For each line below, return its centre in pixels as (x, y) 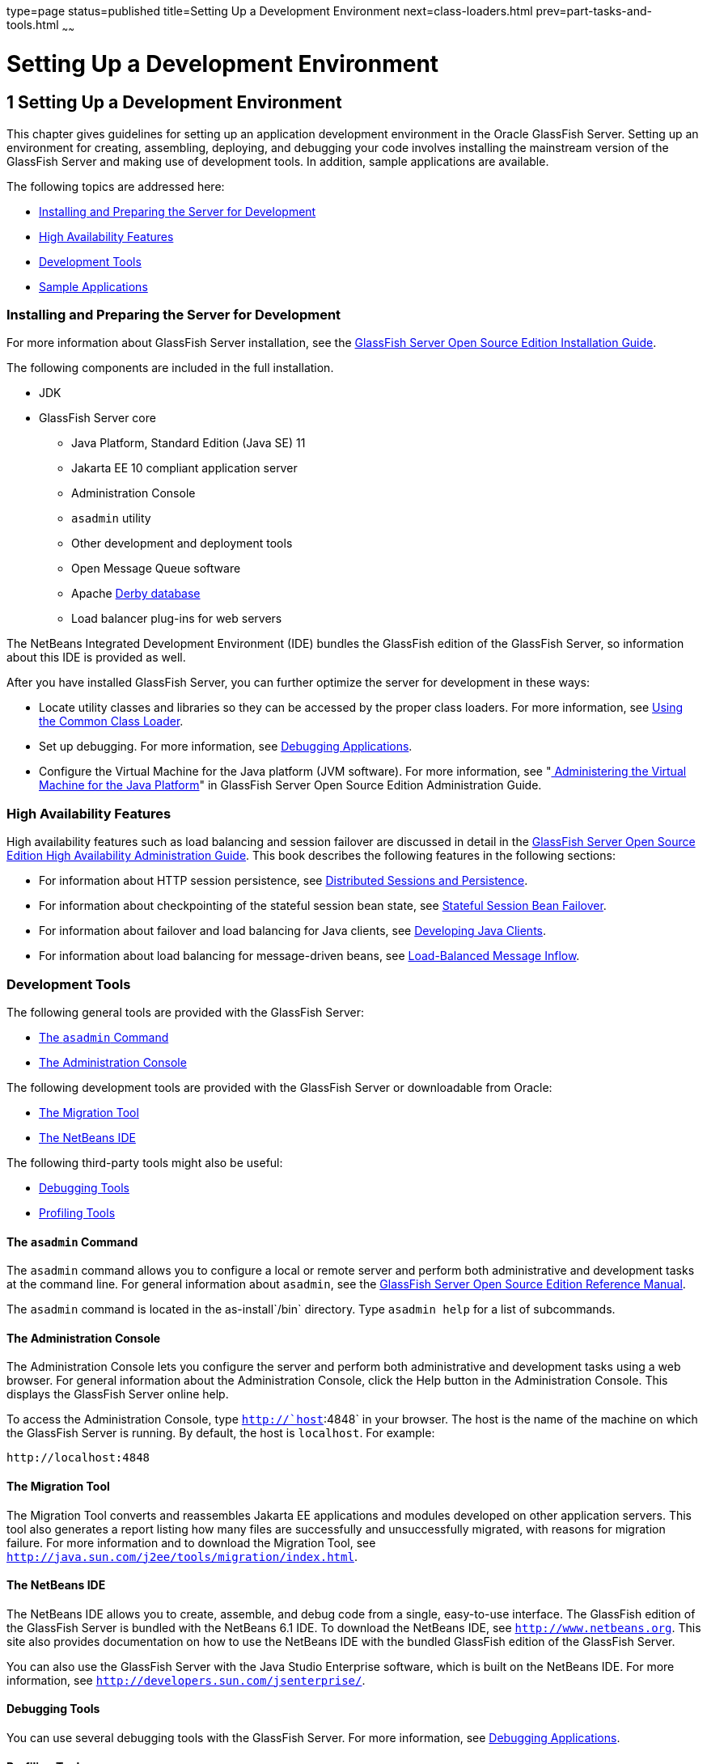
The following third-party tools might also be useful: (145, 1162)
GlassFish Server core (97, 418)
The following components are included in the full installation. (170, 368)
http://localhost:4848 (78, 1458)
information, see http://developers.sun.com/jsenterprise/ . (186, 1680)
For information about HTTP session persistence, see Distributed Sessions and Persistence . (284, 881)
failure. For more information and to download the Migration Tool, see (191, 1542)
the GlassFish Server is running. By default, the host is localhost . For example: (221, 1433)
